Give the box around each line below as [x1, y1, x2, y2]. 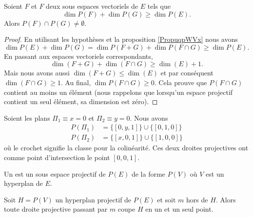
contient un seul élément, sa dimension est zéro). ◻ [4, 96, 158, 107]
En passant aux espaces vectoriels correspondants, [4, 51, 153, 61]
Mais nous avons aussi [4, 68, 70, 78]
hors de [186, 194, 208, 204]
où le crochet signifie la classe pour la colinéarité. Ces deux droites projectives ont [4, 143, 249, 153]
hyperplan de [4, 178, 43, 188]
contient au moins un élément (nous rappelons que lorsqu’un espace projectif [4, 87, 233, 97]
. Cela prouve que [154, 77, 207, 87]
